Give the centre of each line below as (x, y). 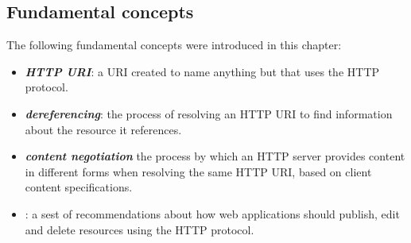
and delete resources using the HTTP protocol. (140, 229)
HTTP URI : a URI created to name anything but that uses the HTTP (202, 71)
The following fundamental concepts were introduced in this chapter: (174, 45)
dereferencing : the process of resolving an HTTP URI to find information (209, 113)
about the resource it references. (103, 129)
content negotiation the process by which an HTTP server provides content (215, 156)
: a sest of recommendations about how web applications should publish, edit (212, 213)
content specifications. (79, 187)
